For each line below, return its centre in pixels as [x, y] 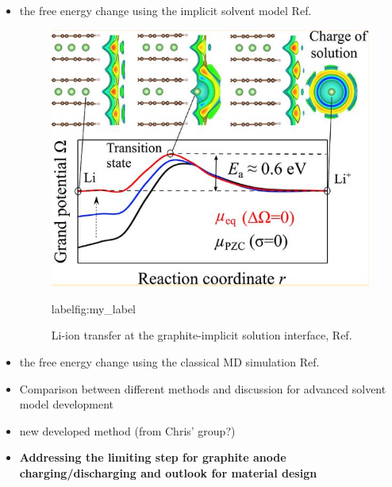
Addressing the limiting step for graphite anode [153, 457]
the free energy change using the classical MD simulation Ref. [169, 362]
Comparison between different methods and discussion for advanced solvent [203, 388]
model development [67, 404]
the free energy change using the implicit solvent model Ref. [165, 10]
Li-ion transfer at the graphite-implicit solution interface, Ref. [202, 335]
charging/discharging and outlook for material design [168, 472]
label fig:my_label [93, 308]
